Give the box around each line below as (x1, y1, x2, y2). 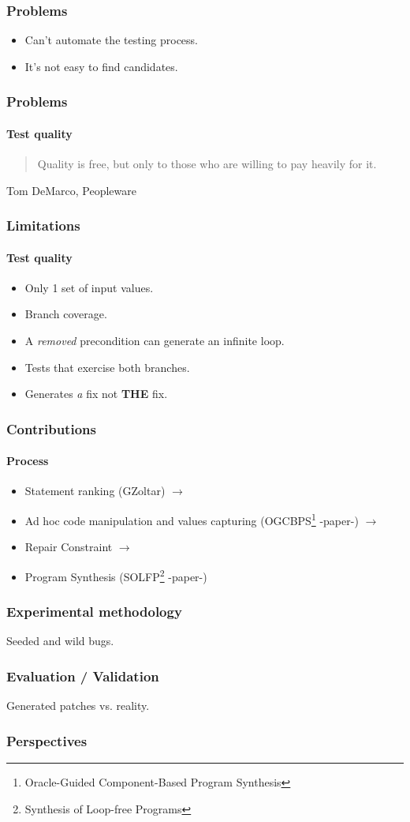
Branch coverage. (24, 306, 107, 322)
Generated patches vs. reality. (6, 697, 150, 714)
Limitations (6, 216, 80, 235)
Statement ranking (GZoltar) (24, 482, 166, 499)
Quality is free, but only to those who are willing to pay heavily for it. (37, 156, 377, 172)
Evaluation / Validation (6, 666, 159, 685)
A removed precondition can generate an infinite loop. (24, 332, 285, 349)
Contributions (6, 419, 96, 438)
